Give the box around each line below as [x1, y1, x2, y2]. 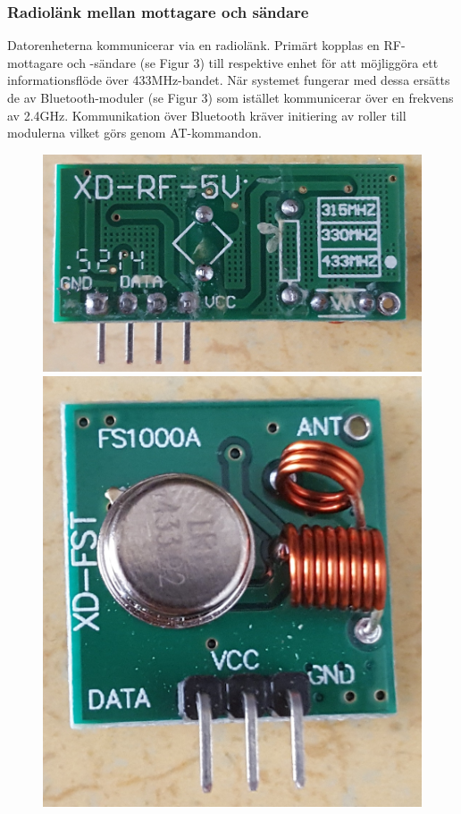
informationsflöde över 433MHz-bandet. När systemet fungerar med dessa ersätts [7, 71, 450, 89]
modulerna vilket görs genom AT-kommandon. [7, 123, 262, 142]
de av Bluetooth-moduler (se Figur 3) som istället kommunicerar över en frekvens [7, 88, 454, 106]
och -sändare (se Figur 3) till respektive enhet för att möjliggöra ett [66, 53, 439, 71]
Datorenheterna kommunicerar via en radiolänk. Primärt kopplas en [7, 36, 380, 55]
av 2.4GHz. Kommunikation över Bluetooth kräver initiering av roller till [7, 105, 407, 124]
